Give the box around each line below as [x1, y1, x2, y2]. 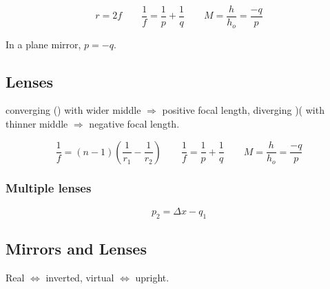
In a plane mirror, [6, 37, 81, 51]
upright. [135, 270, 169, 284]
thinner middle [6, 116, 68, 130]
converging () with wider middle [6, 103, 141, 117]
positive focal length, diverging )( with [162, 103, 324, 117]
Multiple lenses [6, 179, 92, 197]
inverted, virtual [45, 270, 114, 284]
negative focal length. [89, 116, 180, 130]
